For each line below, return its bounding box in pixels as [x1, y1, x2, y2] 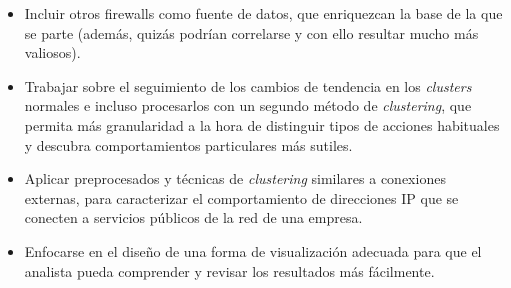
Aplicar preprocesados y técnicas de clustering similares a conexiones [24, 168, 446, 189]
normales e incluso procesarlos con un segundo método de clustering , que [24, 95, 472, 116]
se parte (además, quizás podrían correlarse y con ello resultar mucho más [24, 22, 479, 43]
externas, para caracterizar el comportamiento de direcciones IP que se [24, 187, 459, 208]
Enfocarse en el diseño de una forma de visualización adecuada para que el [24, 240, 482, 261]
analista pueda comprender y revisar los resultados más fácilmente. [24, 260, 435, 281]
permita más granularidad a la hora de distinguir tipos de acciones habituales [24, 114, 500, 135]
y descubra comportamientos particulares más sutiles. [24, 134, 353, 155]
